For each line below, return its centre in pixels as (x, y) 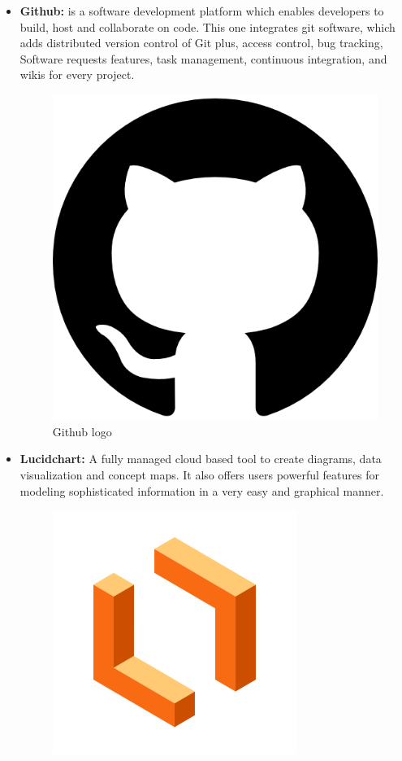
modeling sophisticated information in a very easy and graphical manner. (202, 490)
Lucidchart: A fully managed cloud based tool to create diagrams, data (201, 459)
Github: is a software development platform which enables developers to (202, 11)
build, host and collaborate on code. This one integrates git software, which (207, 26)
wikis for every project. (77, 74)
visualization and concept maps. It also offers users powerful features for (199, 474)
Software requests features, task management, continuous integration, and (203, 58)
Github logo (82, 431)
